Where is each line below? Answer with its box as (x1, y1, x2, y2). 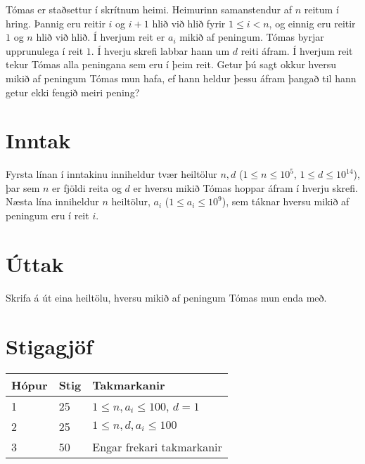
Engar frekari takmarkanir (92, 438, 222, 455)
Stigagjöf (6, 331, 93, 360)
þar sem (6, 180, 40, 195)
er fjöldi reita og (52, 180, 122, 195)
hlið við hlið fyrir (152, 15, 226, 30)
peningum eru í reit (6, 208, 89, 223)
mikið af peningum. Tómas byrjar (179, 30, 324, 44)
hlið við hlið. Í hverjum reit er (36, 30, 165, 44)
